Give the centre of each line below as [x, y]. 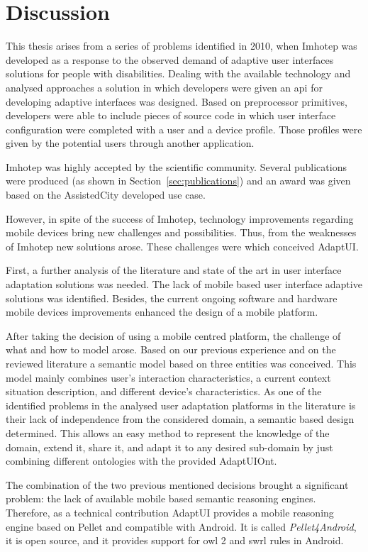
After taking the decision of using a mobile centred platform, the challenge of [173, 335]
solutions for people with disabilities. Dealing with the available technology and [178, 73]
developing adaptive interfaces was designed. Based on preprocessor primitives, [177, 101]
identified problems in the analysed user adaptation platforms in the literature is [181, 405]
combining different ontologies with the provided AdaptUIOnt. [141, 461]
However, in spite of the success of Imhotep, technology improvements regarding [180, 218]
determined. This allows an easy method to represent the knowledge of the [168, 432]
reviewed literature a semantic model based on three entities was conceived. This [181, 363]
